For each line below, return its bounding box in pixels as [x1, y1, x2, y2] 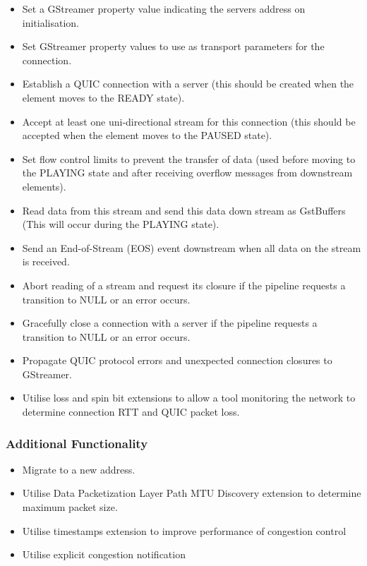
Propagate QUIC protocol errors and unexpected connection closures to [22, 353, 332, 368]
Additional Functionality [6, 434, 148, 452]
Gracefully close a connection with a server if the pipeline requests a [22, 315, 318, 330]
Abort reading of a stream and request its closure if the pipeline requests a [22, 277, 346, 292]
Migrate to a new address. [22, 462, 136, 476]
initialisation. [22, 15, 80, 30]
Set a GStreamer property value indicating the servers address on [22, 1, 306, 16]
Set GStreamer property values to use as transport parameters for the [22, 39, 325, 54]
